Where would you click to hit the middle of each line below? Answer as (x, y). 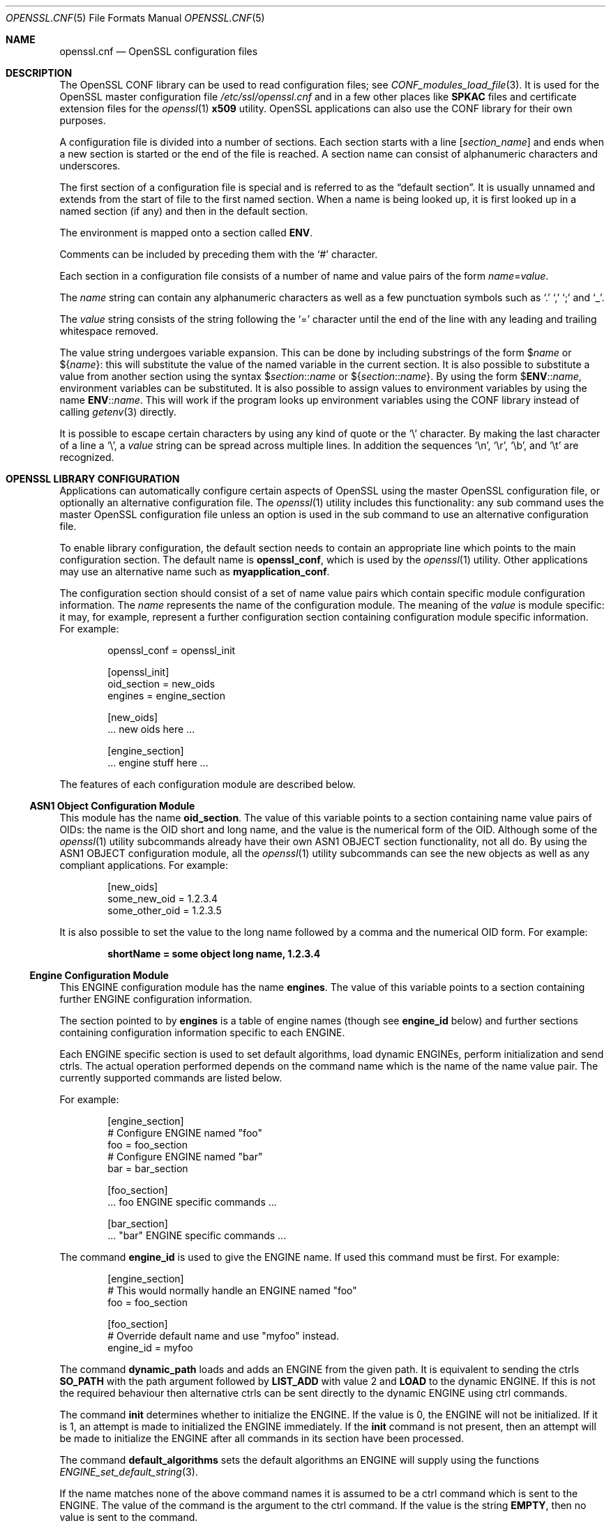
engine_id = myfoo (150, 1348)
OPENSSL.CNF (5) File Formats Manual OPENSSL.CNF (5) (135, 18)
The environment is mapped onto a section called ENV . (186, 233)
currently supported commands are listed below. (171, 1078)
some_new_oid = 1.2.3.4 (163, 899)
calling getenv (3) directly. (118, 412)
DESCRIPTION (39, 73)
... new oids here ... (151, 729)
